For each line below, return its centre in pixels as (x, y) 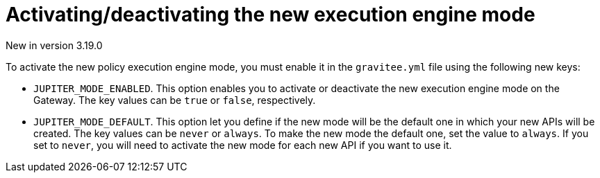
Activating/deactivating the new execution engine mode (270, 15)
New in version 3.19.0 (54, 45)
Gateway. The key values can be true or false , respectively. (175, 100)
